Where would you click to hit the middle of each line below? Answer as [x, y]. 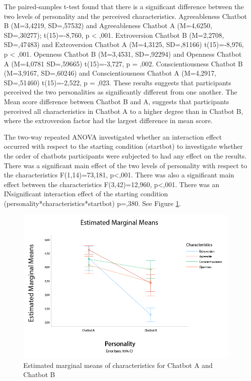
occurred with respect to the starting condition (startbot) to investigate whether [123, 146]
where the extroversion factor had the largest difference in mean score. [108, 120]
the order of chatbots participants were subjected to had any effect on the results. [125, 155]
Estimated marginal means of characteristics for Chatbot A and [118, 365]
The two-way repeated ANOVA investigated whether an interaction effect [113, 136]
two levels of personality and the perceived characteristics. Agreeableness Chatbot [125, 16]
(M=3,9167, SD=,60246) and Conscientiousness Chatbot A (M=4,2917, [110, 73]
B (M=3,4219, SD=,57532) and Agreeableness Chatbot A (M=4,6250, [108, 25]
